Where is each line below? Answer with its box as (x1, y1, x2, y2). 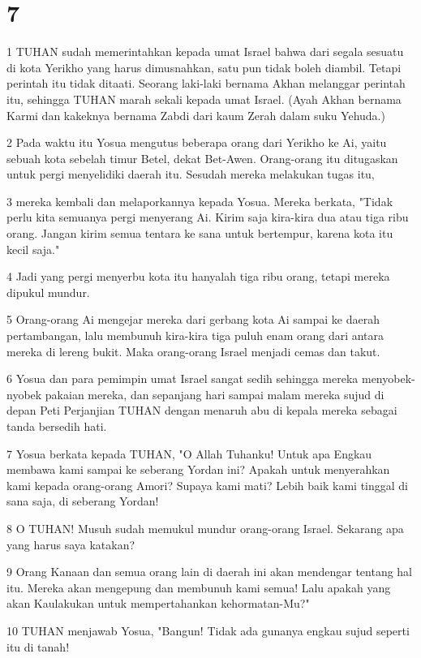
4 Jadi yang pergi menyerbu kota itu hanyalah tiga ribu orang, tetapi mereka (6, 268, 390, 285)
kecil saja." (6, 240, 60, 257)
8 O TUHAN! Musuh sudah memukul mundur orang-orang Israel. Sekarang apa (6, 519, 404, 536)
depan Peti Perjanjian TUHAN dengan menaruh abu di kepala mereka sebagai (6, 402, 397, 419)
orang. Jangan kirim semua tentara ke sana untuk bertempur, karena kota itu (6, 225, 393, 242)
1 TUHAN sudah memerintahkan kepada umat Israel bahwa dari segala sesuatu (6, 43, 404, 60)
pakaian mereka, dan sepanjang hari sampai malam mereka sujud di (45, 385, 384, 402)
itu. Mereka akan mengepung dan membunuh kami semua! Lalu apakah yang (6, 578, 391, 596)
